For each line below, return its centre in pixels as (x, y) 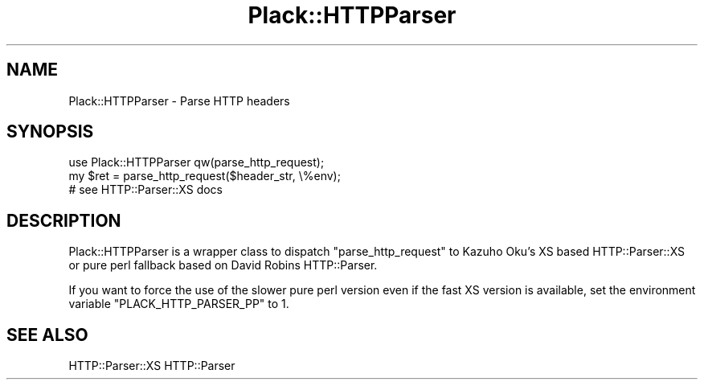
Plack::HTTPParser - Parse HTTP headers (179, 101)
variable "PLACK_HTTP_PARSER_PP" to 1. (179, 304)
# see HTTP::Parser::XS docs (145, 190)
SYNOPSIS (50, 132)
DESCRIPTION (64, 220)
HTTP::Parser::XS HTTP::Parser (152, 366)
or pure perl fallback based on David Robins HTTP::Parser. (223, 265)
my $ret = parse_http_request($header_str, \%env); (205, 176)
